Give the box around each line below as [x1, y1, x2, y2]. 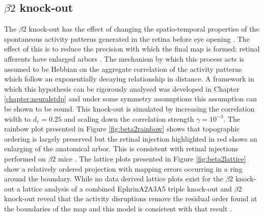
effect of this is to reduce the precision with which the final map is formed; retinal [4, 43, 260, 54]
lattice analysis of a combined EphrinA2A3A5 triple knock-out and [22, 183, 232, 194]
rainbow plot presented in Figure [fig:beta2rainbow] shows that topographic [4, 123, 240, 134]
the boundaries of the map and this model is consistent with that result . [4, 203, 232, 213]
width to [4, 113, 31, 124]
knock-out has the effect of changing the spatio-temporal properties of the [29, 23, 259, 34]
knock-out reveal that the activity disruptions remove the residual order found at [4, 193, 257, 204]
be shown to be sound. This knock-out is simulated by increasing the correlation [4, 103, 255, 114]
